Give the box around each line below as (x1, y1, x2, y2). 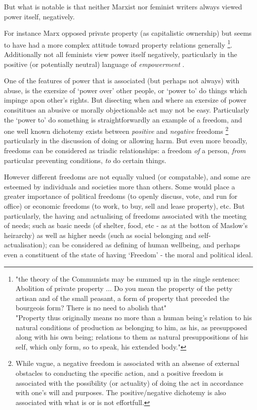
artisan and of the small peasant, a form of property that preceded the (15, 293, 229, 303)
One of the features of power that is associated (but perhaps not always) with (4, 75, 240, 86)
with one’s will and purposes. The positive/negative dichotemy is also (15, 387, 226, 398)
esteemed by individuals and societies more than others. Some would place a (4, 181, 235, 191)
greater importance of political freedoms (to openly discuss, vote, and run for (4, 191, 238, 201)
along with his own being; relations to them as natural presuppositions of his (15, 332, 249, 342)
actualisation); (4, 239, 47, 250)
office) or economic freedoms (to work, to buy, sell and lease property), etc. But (4, 201, 245, 211)
